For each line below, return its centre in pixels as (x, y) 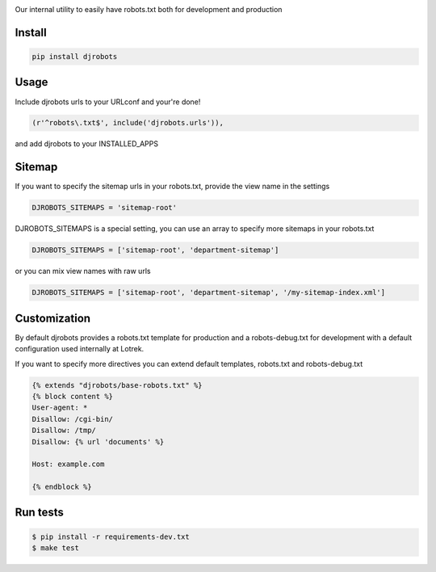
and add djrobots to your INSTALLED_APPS (87, 144)
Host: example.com (68, 464)
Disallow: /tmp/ (64, 431)
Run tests (39, 513)
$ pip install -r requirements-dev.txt (111, 536)
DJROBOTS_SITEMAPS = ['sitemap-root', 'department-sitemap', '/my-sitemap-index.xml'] (209, 292)
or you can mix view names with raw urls (83, 271)
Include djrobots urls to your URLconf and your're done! (108, 102)
